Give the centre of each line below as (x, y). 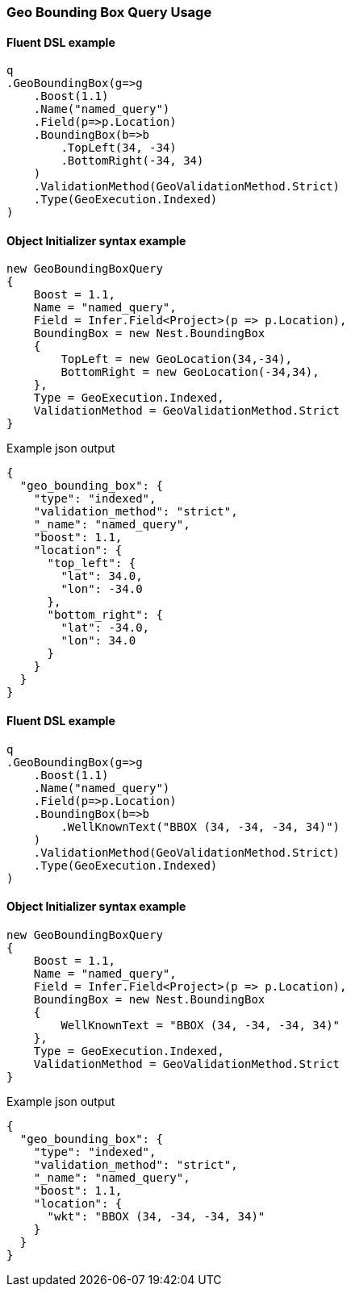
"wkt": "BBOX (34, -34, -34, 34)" (156, 1216)
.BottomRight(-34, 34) (132, 161)
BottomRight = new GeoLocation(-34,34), (190, 372)
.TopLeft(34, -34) (119, 148)
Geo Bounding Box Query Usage (109, 12)
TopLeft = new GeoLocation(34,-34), (177, 359)
